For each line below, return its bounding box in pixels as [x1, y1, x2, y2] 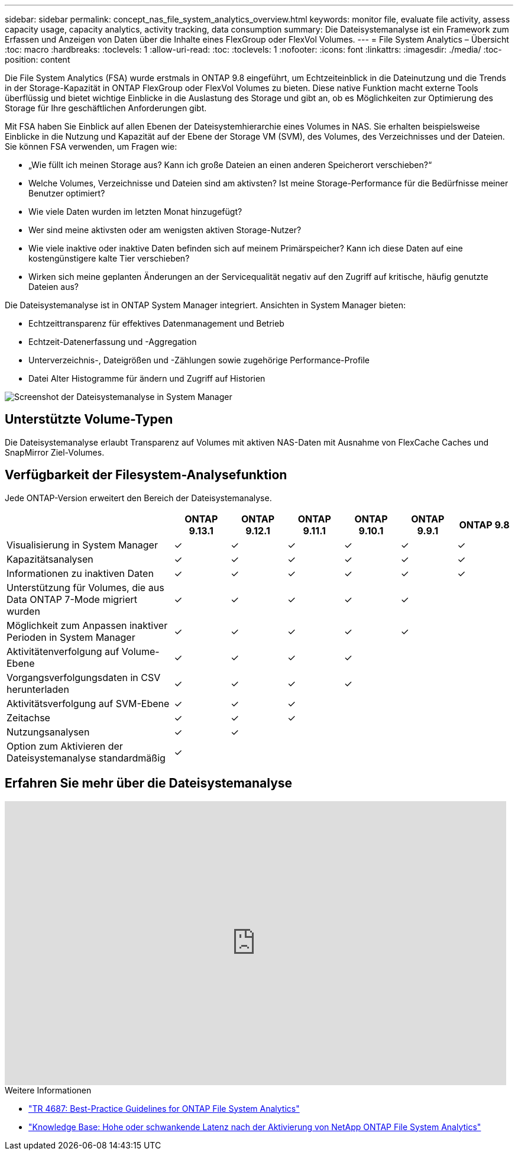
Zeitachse [7, 711, 50, 724]
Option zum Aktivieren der [7, 740, 123, 752]
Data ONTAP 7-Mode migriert [7, 593, 138, 605]
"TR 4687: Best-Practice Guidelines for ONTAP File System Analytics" [28, 1103, 300, 1114]
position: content [5, 54, 70, 64]
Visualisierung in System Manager [7, 538, 158, 551]
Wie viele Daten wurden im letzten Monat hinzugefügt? [28, 207, 242, 217]
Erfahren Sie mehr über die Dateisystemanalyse [5, 776, 293, 791]
